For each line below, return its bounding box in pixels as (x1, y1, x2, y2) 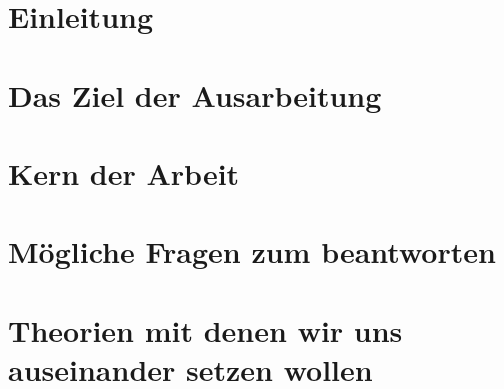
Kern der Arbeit (8, 152, 240, 193)
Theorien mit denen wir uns (8, 309, 403, 350)
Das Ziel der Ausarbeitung (8, 74, 382, 115)
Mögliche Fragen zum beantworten (8, 231, 496, 272)
